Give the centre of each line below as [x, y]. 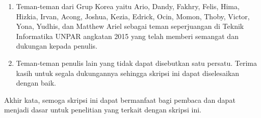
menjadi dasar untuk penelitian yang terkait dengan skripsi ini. [103, 110]
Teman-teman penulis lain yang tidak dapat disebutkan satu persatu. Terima [136, 63]
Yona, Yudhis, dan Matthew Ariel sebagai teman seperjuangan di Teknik [130, 26]
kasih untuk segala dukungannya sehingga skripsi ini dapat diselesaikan [128, 73]
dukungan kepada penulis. [57, 46]
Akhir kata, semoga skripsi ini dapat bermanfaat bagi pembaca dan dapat [120, 100]
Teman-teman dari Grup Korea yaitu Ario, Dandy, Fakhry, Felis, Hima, [128, 6]
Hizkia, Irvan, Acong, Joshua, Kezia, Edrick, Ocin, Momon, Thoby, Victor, [133, 16]
